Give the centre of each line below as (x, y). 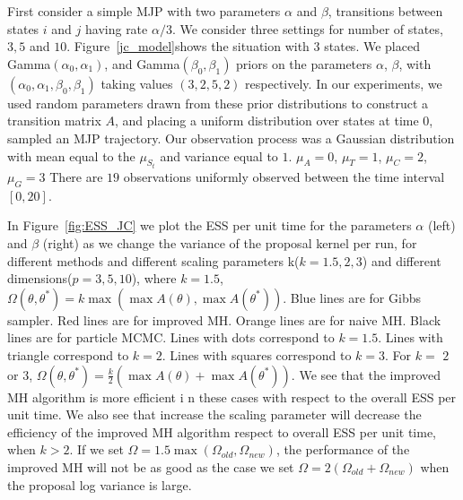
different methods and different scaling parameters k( (153, 260)
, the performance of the (343, 449)
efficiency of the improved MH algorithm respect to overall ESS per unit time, (222, 431)
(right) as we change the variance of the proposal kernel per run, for (230, 242)
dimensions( (40, 278)
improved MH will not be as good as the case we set (151, 466)
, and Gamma (142, 63)
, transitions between (385, 11)
